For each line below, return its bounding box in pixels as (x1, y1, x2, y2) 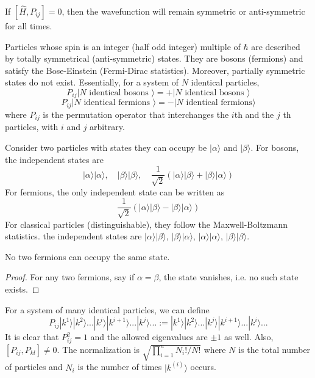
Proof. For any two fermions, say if (5, 271, 135, 283)
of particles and (5, 360, 63, 373)
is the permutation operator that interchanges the (43, 107, 229, 120)
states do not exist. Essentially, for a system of (5, 76, 179, 89)
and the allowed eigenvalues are (90, 330, 208, 343)
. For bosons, (250, 140, 299, 153)
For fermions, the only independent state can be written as (5, 185, 225, 198)
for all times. (5, 20, 52, 32)
